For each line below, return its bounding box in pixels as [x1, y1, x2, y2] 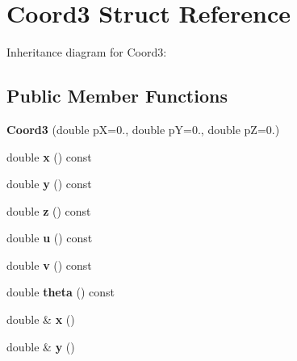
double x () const [6, 148, 92, 165]
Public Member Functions [6, 83, 228, 108]
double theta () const [6, 283, 115, 300]
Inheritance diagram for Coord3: [6, 44, 167, 61]
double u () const [6, 229, 93, 246]
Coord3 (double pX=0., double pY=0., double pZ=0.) [6, 120, 280, 137]
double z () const [6, 202, 91, 219]
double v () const [6, 256, 92, 273]
